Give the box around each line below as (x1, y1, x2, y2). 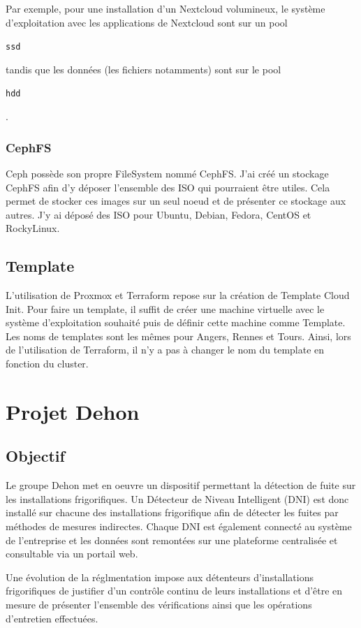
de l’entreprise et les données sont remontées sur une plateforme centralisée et (6, 532, 338, 547)
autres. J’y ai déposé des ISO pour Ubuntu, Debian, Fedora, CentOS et (6, 207, 311, 221)
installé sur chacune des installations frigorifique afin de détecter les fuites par (6, 505, 339, 520)
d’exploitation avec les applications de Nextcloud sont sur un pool (6, 15, 288, 29)
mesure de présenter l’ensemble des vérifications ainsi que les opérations (6, 597, 312, 611)
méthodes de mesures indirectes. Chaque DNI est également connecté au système (6, 519, 352, 533)
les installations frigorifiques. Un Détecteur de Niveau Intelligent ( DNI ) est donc (6, 491, 349, 506)
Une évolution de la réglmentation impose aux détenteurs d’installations (6, 569, 314, 584)
